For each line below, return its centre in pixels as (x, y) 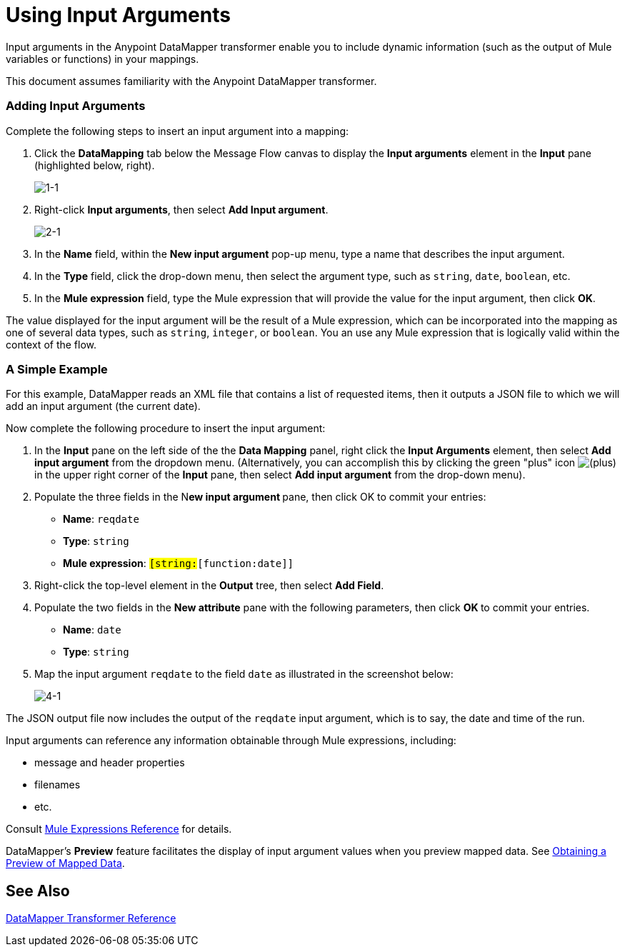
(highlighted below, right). (95, 165)
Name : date (92, 630)
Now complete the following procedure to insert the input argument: (166, 429)
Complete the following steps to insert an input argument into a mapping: (177, 131)
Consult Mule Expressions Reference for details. (119, 829)
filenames (57, 785)
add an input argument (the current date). (103, 406)
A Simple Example (57, 369)
